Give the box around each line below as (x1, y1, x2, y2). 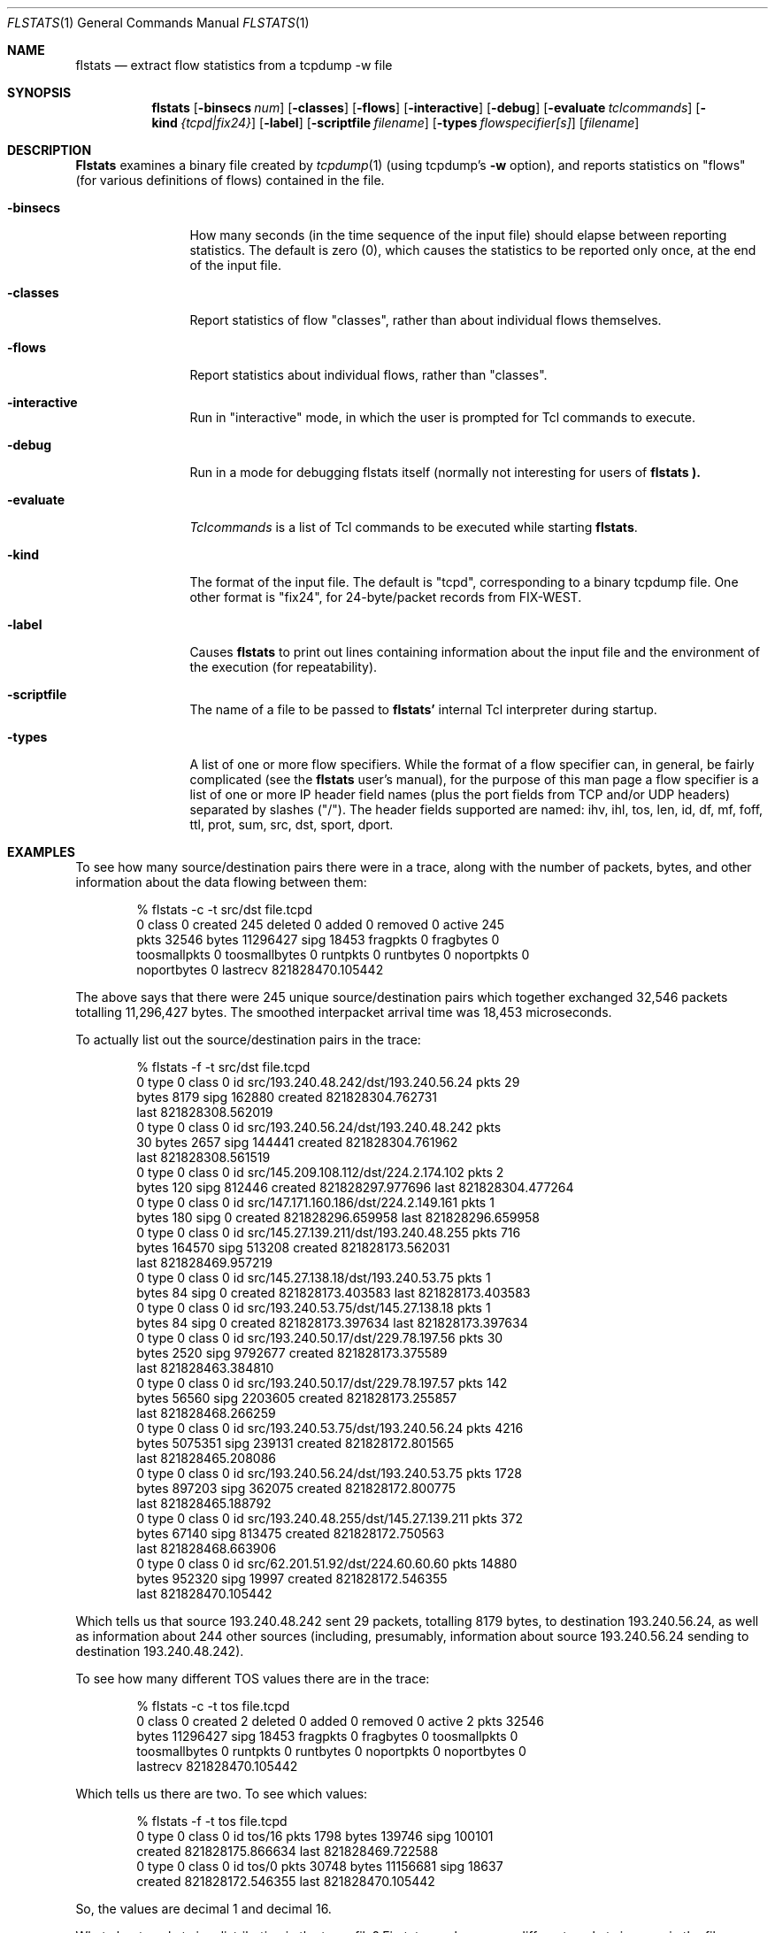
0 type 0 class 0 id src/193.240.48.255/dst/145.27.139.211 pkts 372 (136, 1511, 523, 1526)
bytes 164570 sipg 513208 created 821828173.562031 (136, 1240, 450, 1255)
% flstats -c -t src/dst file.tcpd (136, 902, 313, 917)
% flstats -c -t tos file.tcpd (136, 1698, 290, 1714)
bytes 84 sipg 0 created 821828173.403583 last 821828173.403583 (136, 1285, 531, 1300)
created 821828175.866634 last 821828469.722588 (136, 1844, 439, 1859)
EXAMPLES (7, 844, 75, 859)
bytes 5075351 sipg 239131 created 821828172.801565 (136, 1436, 455, 1451)
